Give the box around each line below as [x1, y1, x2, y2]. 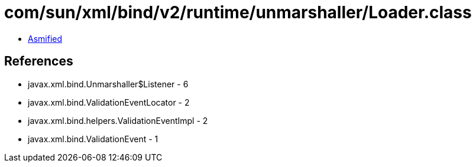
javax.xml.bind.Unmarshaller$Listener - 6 [28, 78, 189, 89]
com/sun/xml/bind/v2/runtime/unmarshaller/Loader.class [4, 2, 472, 22]
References [4, 54, 73, 69]
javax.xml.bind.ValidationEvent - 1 [28, 133, 158, 144]
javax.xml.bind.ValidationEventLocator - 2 [28, 97, 190, 107]
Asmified [28, 33, 63, 44]
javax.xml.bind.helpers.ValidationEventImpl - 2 [28, 115, 208, 126]
